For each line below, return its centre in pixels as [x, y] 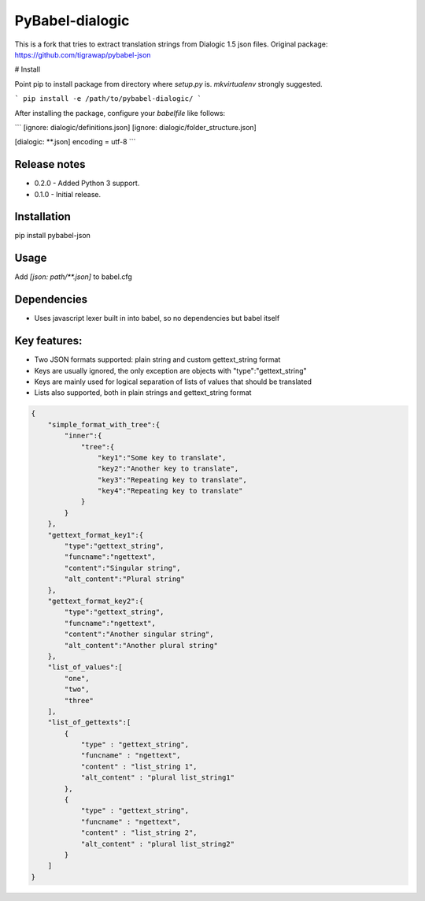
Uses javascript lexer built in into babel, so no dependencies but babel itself [157, 318]
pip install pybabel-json [52, 236]
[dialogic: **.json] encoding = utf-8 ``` [75, 142]
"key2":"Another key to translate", [168, 469]
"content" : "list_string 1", [139, 766]
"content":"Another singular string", [139, 634]
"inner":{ [83, 436]
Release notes [50, 164]
